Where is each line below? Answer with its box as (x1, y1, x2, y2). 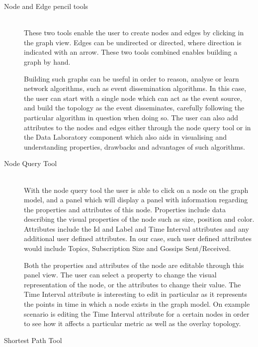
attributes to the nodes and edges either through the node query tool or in (24, 122, 251, 132)
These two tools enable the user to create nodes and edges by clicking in (24, 27, 244, 38)
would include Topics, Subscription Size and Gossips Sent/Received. (24, 243, 231, 254)
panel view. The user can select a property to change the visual (24, 269, 217, 280)
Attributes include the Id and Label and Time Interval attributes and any (24, 223, 249, 234)
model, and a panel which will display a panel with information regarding (24, 194, 248, 205)
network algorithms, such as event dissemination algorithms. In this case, (24, 83, 247, 93)
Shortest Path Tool (4, 335, 62, 345)
